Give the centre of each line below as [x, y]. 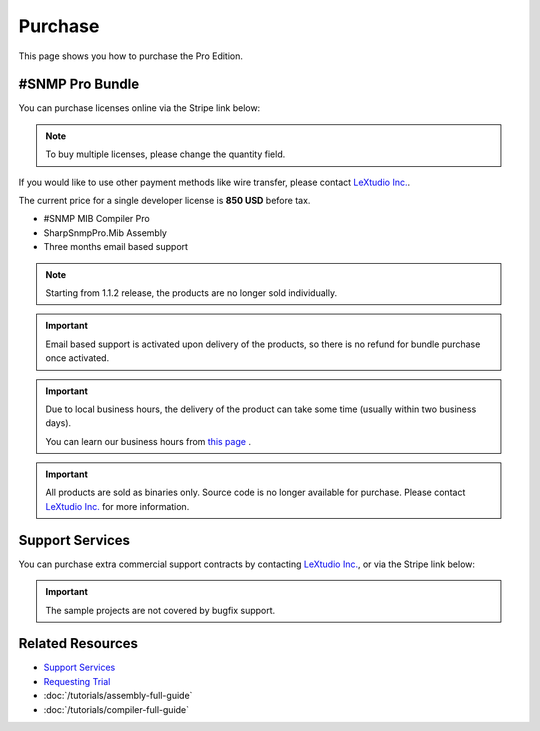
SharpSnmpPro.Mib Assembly [105, 232]
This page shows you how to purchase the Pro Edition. [131, 56]
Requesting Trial [77, 681]
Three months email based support [116, 247]
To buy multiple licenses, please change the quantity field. [165, 154]
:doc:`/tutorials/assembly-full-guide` [118, 696]
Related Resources [78, 643]
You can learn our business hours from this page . [148, 441]
